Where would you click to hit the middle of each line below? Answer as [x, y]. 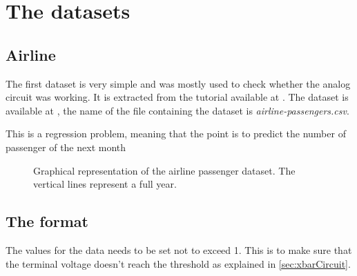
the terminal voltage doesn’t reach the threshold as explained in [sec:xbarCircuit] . [178, 263]
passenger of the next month [66, 147]
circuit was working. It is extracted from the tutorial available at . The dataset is [177, 97]
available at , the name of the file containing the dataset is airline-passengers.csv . [177, 110]
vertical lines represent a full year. [105, 184]
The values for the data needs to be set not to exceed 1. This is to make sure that [179, 249]
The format [47, 221]
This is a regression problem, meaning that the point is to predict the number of [176, 134]
